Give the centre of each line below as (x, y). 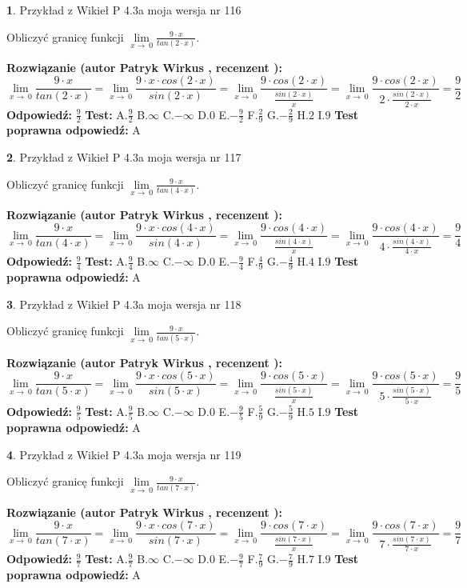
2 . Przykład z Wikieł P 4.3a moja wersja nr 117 (124, 156)
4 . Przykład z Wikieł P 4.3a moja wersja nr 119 (124, 454)
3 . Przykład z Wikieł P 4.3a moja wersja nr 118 (124, 304)
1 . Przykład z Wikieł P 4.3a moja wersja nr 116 (124, 10)
